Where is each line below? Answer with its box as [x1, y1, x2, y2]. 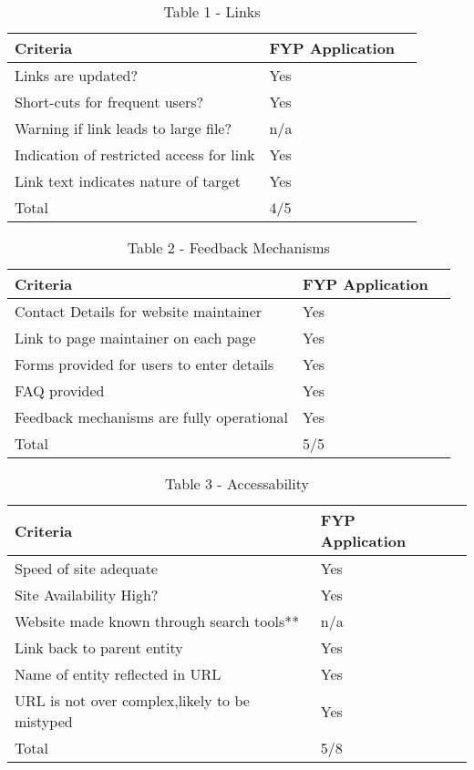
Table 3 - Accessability [165, 473, 309, 494]
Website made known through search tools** [15, 611, 300, 631]
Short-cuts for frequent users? [15, 91, 204, 112]
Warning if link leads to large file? [15, 118, 232, 139]
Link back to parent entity [15, 637, 183, 658]
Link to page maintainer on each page [15, 327, 256, 348]
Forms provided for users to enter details [15, 354, 274, 375]
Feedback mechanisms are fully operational [15, 406, 289, 427]
